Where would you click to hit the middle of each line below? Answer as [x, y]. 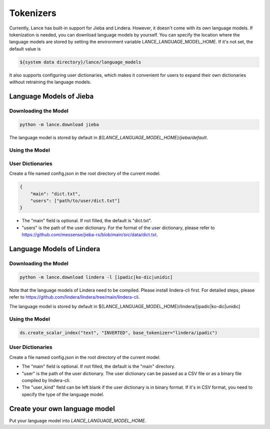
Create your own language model [62, 409]
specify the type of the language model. [63, 394]
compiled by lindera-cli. [46, 381]
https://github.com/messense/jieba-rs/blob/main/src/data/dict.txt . [90, 235]
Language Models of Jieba [51, 96]
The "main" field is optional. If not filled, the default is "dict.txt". [87, 221]
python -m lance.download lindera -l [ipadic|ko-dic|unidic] [96, 277]
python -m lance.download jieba [59, 124]
